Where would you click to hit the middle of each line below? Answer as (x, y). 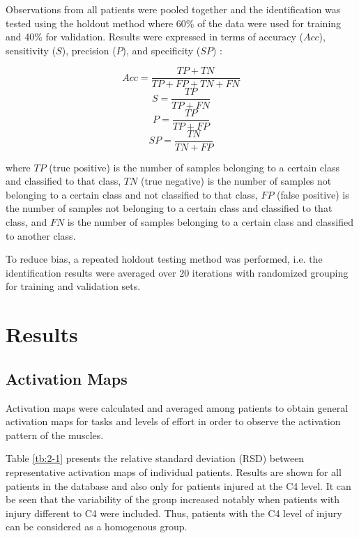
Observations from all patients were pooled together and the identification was (173, 9)
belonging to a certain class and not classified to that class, (132, 194)
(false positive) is (313, 194)
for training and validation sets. (73, 286)
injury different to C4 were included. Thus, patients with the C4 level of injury (174, 513)
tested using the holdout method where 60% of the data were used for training (174, 23)
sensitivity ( (31, 50)
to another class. (41, 235)
